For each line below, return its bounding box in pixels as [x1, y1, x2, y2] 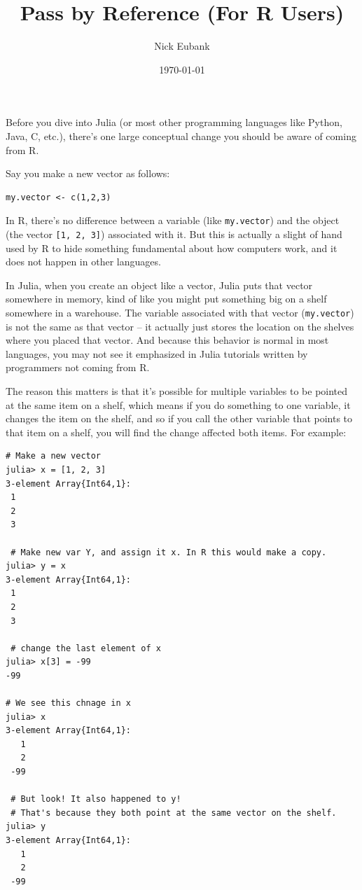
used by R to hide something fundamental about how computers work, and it [6, 240, 337, 255]
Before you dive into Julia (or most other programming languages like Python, [6, 115, 342, 130]
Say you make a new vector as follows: [6, 166, 170, 181]
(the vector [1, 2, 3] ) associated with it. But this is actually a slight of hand [6, 226, 342, 241]
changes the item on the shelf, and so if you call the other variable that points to [6, 411, 353, 426]
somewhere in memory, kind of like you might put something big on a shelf [6, 291, 327, 306]
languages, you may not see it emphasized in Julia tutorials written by [6, 346, 308, 361]
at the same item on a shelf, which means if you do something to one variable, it [6, 397, 351, 412]
